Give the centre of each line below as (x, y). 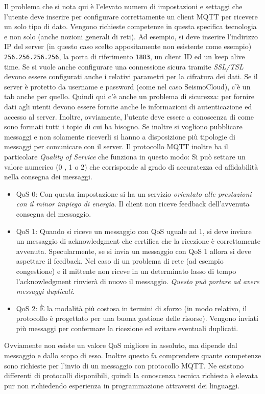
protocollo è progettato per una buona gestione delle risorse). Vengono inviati (137, 318)
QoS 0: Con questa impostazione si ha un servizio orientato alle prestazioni (134, 193)
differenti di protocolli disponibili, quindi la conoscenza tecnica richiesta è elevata (131, 375)
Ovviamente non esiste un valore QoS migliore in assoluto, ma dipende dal (121, 345)
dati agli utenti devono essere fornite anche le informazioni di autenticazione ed (128, 106)
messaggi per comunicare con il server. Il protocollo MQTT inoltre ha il (116, 146)
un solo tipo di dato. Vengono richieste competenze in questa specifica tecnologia (130, 26)
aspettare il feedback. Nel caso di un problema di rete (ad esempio (120, 261)
